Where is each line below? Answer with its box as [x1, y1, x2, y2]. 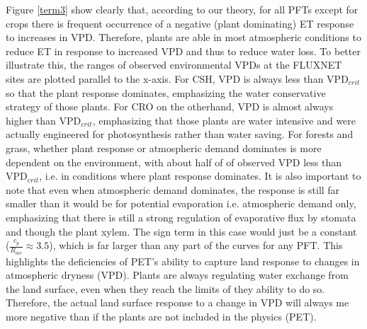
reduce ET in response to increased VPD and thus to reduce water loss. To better [6, 43, 361, 58]
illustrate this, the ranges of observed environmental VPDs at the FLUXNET [6, 57, 342, 72]
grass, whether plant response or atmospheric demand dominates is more [6, 140, 322, 155]
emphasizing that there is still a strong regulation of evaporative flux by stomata [6, 209, 356, 224]
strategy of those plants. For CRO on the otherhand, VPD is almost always [6, 99, 334, 114]
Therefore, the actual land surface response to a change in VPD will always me [6, 295, 349, 310]
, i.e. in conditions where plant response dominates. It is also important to [39, 168, 361, 183]
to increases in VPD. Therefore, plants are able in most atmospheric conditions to [6, 30, 361, 45]
